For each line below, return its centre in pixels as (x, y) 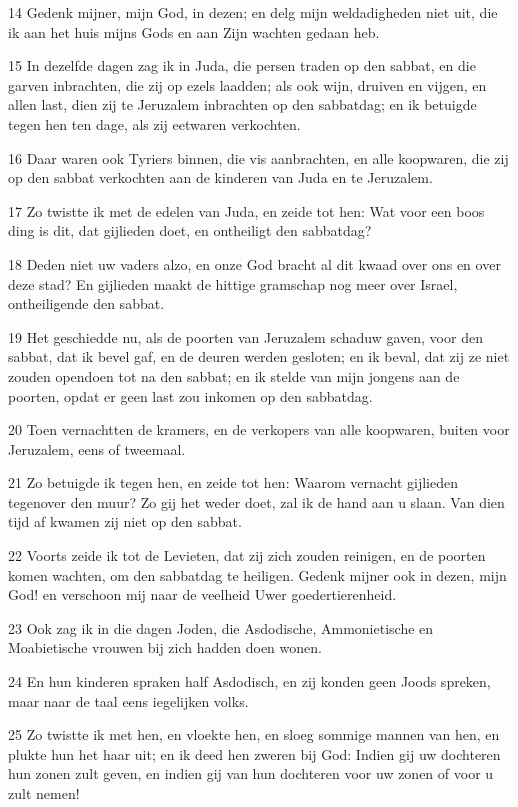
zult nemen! (44, 793)
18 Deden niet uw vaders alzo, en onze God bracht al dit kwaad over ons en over (254, 263)
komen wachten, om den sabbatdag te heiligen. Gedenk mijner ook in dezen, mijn (257, 574)
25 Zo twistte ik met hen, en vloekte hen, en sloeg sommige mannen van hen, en (254, 734)
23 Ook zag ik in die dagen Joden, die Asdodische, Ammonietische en (221, 627)
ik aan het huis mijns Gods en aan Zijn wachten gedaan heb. (194, 31)
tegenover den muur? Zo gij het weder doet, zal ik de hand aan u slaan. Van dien (256, 501)
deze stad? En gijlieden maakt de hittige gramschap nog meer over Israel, (233, 283)
